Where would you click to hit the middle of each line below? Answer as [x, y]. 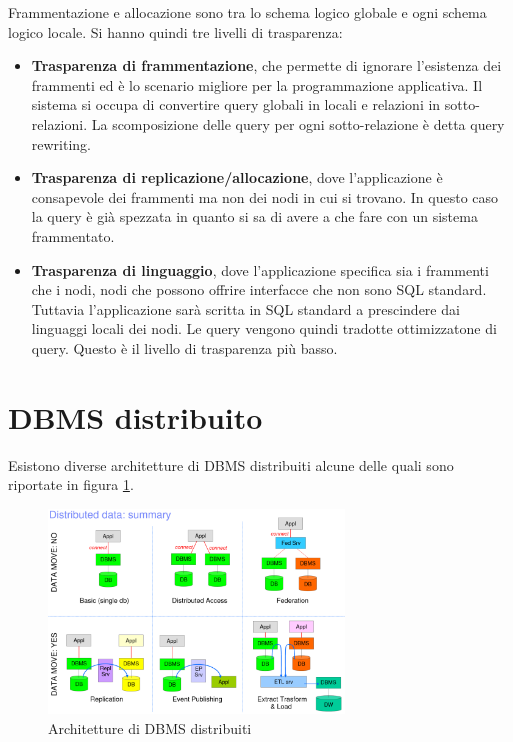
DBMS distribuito [135, 416]
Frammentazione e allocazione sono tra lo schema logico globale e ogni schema [247, 12]
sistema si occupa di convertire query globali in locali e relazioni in [236, 104]
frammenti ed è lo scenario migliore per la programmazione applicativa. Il [257, 84]
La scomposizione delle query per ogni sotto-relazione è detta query [298, 123]
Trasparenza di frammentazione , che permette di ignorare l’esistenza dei [266, 65]
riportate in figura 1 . [71, 484]
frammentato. [73, 235]
